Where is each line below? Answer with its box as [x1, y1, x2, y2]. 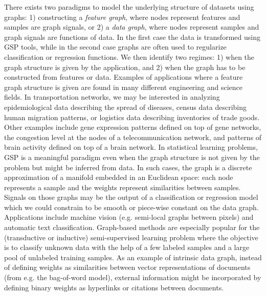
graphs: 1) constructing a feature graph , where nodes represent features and [4, 11, 240, 22]
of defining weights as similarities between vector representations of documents [4, 262, 251, 272]
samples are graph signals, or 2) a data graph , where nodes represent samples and [4, 21, 259, 32]
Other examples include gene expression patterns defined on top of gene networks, [4, 122, 261, 132]
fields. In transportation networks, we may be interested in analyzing [4, 92, 220, 102]
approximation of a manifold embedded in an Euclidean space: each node [4, 172, 233, 183]
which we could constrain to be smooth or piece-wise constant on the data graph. [4, 201, 259, 212]
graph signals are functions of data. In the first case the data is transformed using [4, 31, 260, 42]
